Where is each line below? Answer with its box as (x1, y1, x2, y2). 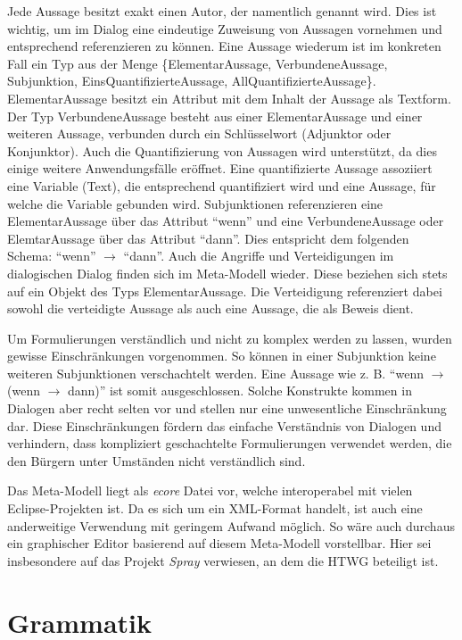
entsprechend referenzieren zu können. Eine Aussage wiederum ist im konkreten (7, 37, 441, 55)
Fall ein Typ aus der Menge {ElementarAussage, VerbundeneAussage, (7, 54, 388, 72)
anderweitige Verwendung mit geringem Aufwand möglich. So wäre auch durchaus (7, 516, 455, 535)
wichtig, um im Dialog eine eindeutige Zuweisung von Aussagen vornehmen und (7, 19, 442, 37)
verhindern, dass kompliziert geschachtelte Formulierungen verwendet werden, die (7, 434, 452, 453)
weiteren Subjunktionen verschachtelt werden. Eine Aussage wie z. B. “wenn (7, 363, 424, 382)
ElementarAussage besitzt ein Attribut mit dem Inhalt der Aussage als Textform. (7, 88, 451, 107)
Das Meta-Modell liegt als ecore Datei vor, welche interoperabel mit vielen (7, 481, 413, 500)
